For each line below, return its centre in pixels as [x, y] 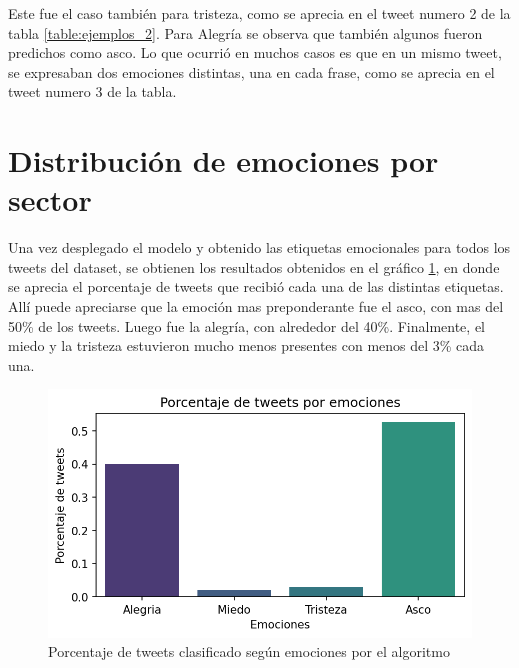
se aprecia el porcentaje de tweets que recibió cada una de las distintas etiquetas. [256, 286]
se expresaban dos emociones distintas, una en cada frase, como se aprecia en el [251, 71]
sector [50, 199]
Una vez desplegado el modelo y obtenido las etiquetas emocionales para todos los [259, 247]
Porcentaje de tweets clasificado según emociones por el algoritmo [249, 651]
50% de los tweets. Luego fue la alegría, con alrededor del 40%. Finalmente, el [246, 325]
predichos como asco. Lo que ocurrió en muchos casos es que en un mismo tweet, [255, 52]
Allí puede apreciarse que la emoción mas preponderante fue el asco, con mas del [256, 306]
